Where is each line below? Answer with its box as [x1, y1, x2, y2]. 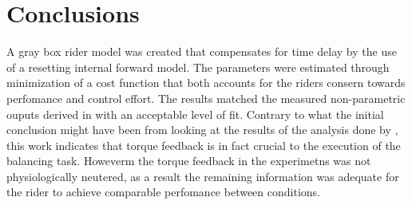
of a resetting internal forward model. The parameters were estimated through [6, 58, 390, 75]
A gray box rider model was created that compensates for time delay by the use [6, 43, 397, 60]
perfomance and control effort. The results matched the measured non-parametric [6, 89, 406, 106]
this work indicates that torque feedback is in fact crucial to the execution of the [6, 136, 401, 153]
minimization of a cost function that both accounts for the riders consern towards [6, 74, 406, 91]
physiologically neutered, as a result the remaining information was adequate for [6, 168, 399, 184]
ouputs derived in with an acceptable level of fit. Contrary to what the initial [6, 105, 384, 122]
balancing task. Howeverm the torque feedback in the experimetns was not [6, 152, 371, 169]
